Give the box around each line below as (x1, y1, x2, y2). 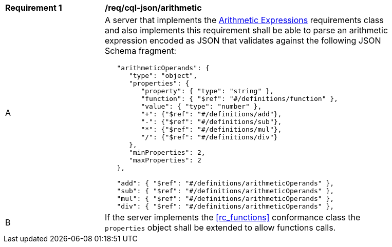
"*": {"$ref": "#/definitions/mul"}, (141, 126, 282, 133)
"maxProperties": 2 (128, 156, 201, 164)
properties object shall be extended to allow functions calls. (105, 222, 336, 233)
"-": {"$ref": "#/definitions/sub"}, (141, 118, 282, 126)
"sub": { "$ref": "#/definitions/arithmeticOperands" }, (117, 187, 334, 195)
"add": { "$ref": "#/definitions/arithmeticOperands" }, (117, 179, 334, 187)
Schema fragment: (105, 46, 177, 56)
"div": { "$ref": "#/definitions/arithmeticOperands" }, (117, 202, 334, 210)
